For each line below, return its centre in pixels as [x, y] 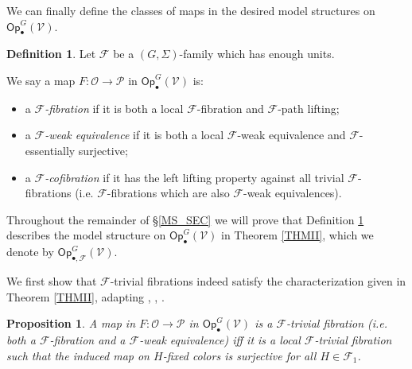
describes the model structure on [86, 235]
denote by [30, 252]
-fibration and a [87, 339]
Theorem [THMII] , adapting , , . [86, 296]
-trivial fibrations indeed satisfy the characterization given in [258, 280]
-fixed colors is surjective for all [239, 355]
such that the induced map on [78, 355]
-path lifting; [309, 108]
